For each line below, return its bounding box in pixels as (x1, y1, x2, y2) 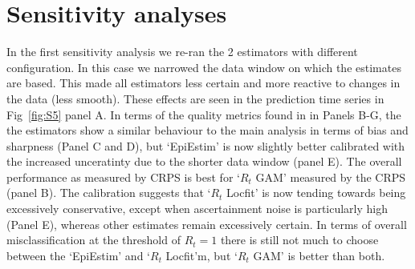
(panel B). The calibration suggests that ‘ (6, 184, 211, 201)
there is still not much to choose (220, 231, 379, 248)
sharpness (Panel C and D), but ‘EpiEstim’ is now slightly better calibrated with (6, 137, 405, 154)
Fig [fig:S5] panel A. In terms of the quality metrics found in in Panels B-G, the (6, 106, 401, 122)
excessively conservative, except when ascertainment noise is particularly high (6, 200, 389, 217)
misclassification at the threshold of (6, 231, 181, 248)
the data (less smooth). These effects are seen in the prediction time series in (6, 90, 384, 106)
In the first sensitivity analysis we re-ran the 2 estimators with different (6, 43, 358, 60)
